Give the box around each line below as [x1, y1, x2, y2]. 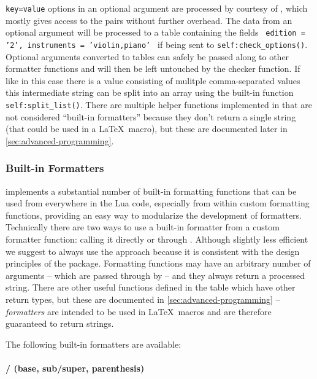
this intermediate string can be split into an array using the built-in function [6, 86, 294, 99]
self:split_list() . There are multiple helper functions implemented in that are [6, 98, 312, 111]
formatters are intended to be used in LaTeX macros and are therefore [6, 305, 272, 318]
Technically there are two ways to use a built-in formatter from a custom [6, 221, 280, 233]
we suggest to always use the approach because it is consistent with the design [6, 244, 300, 257]
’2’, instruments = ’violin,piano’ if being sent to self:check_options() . [6, 37, 308, 50]
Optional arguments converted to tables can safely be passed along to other [6, 50, 289, 63]
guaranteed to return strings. [6, 317, 114, 330]
